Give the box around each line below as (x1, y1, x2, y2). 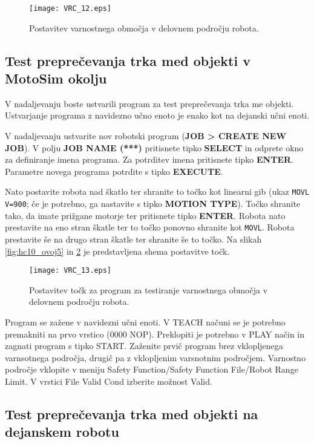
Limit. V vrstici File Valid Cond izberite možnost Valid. (5, 374, 212, 387)
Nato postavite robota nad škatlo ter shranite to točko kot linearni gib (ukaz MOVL (5, 185, 310, 198)
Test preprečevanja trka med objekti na (5, 404, 258, 423)
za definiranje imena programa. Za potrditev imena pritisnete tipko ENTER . (5, 153, 293, 166)
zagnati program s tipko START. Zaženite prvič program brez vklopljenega (5, 339, 283, 352)
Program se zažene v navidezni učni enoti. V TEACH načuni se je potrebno (5, 316, 286, 328)
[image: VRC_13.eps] (29, 266, 112, 275)
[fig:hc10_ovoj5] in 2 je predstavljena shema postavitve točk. (5, 244, 230, 257)
